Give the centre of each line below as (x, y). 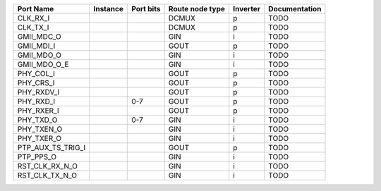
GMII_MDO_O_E (43, 64)
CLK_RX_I (34, 18)
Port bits (146, 9)
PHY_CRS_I (36, 83)
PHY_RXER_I (38, 111)
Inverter (247, 9)
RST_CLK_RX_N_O (47, 166)
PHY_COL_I (36, 74)
